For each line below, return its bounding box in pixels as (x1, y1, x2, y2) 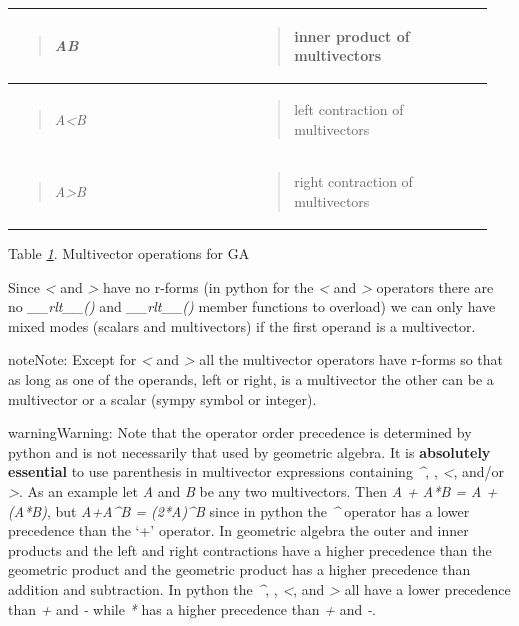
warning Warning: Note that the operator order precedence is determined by (8, 422, 472, 443)
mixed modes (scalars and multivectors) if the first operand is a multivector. (8, 315, 476, 336)
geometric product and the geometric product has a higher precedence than (8, 559, 471, 580)
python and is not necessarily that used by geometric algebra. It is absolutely (8, 441, 491, 462)
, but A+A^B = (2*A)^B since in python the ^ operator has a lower (46, 500, 470, 521)
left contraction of (294, 98, 404, 119)
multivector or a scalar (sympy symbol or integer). (8, 388, 317, 409)
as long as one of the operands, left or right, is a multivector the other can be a (8, 369, 494, 390)
